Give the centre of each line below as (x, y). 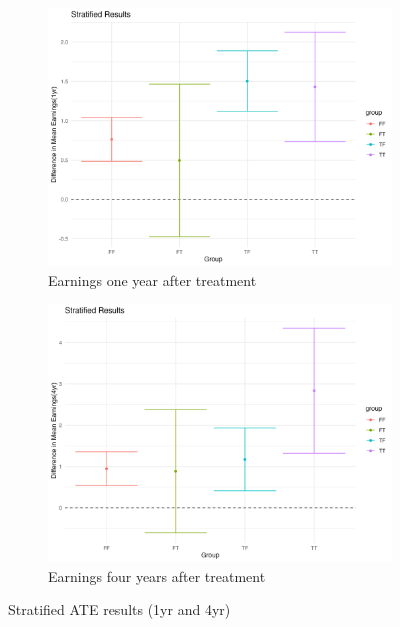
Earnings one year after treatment (152, 279)
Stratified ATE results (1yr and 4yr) (119, 609)
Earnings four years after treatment (157, 575)
